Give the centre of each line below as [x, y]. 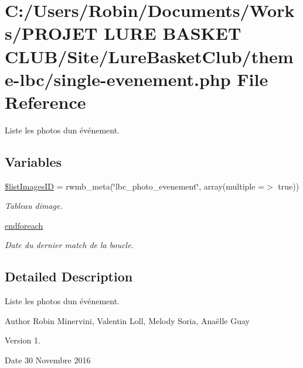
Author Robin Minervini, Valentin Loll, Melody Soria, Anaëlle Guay [127, 320]
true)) [289, 186]
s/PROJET [51, 33]
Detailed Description [69, 276]
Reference [45, 102]
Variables [33, 161]
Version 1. [23, 340]
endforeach [24, 225]
